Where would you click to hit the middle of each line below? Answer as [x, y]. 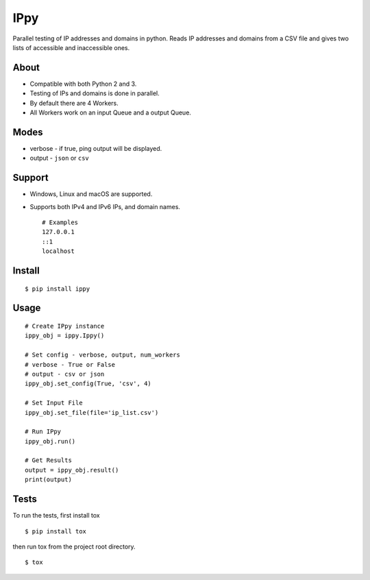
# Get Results [48, 460]
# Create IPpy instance [65, 326]
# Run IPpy [43, 432]
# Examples [60, 222]
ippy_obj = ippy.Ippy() [65, 336]
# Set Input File [54, 403]
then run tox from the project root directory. [74, 546]
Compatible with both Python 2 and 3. [83, 84]
